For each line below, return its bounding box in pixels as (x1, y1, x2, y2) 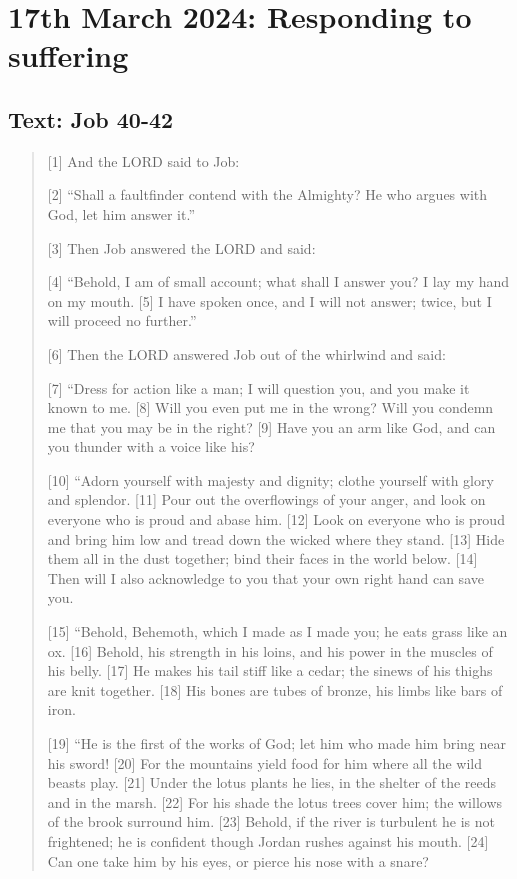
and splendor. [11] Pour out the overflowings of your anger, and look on (47, 489, 486, 510)
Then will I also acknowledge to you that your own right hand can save (47, 567, 484, 588)
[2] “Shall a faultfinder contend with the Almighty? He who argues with (47, 184, 488, 205)
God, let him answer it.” (47, 203, 196, 224)
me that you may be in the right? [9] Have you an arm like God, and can (47, 416, 496, 437)
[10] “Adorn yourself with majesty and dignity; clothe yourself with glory (47, 469, 494, 490)
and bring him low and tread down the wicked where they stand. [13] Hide (47, 528, 505, 549)
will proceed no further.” (47, 310, 197, 331)
